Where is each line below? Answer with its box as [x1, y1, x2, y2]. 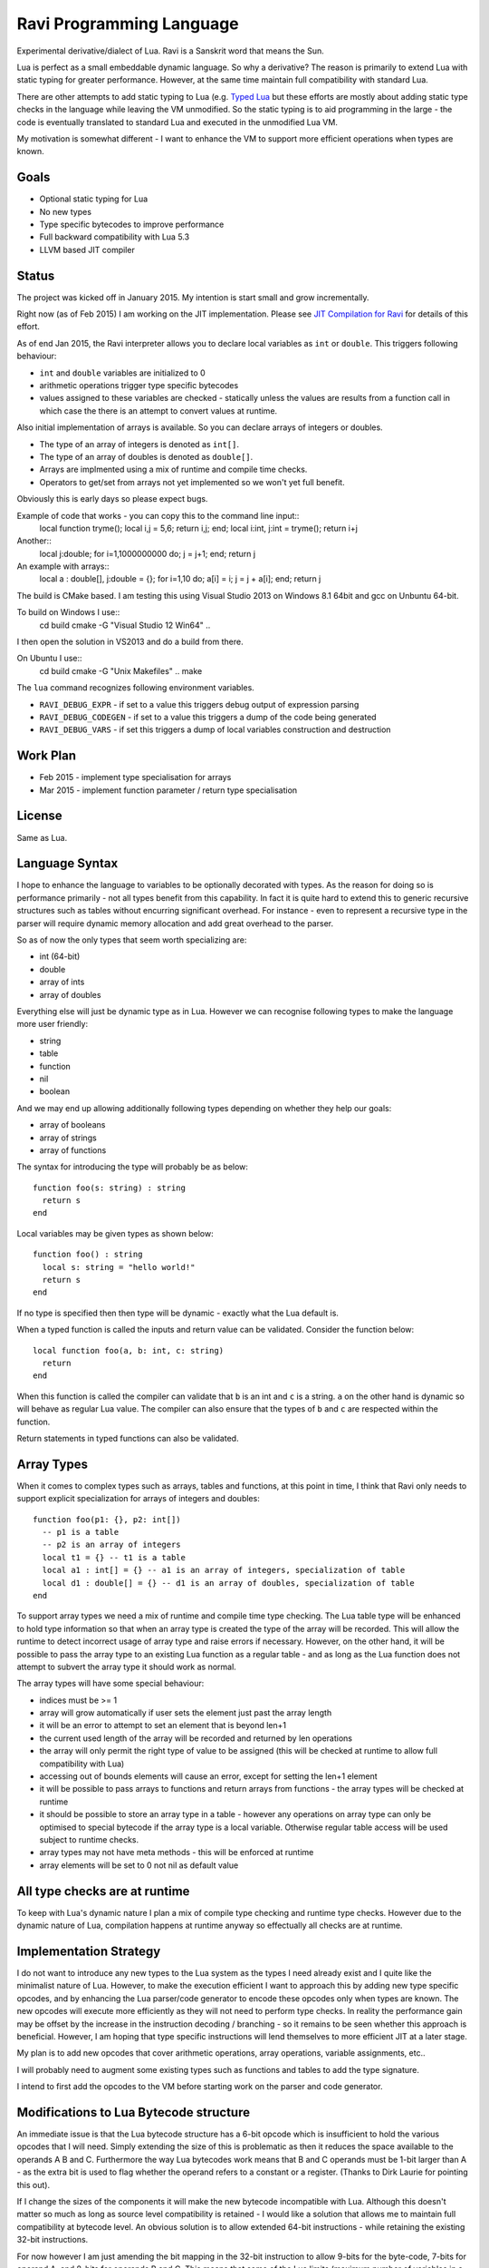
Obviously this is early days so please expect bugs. [16, 494, 208, 504]
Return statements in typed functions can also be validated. [16, 1432, 239, 1443]
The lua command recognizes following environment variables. [16, 682, 255, 693]
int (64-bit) [39, 951, 81, 962]
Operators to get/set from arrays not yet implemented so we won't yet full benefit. [39, 476, 345, 487]
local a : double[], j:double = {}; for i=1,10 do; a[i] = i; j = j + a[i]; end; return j [39, 573, 321, 584]
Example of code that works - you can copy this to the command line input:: [16, 510, 300, 521]
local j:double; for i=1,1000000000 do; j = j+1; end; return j [39, 548, 256, 559]
